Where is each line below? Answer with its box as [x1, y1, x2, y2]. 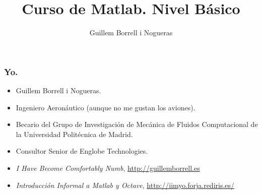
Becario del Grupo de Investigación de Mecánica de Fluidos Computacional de [16, 119, 258, 130]
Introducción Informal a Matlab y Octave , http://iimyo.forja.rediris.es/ [16, 179, 235, 190]
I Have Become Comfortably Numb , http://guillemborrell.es [16, 162, 200, 173]
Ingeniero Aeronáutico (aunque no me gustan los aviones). [16, 102, 195, 112]
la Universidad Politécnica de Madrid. [16, 128, 133, 139]
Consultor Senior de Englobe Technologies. [16, 146, 148, 156]
